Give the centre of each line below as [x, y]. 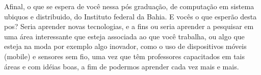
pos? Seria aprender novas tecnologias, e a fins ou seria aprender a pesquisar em [129, 26]
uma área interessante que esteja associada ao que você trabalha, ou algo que [124, 36]
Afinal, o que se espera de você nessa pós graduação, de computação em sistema [129, 6]
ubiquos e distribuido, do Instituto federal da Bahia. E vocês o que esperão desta [130, 16]
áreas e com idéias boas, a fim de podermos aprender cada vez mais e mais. [122, 66]
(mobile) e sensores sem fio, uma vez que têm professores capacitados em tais [125, 56]
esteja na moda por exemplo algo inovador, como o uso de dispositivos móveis [125, 46]
